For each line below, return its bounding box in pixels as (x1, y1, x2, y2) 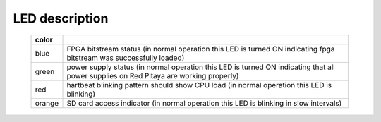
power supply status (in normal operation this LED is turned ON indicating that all (66, 62, 335, 72)
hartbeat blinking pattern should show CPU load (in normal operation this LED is (66, 80, 332, 90)
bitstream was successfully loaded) (66, 53, 185, 63)
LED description (13, 11, 109, 26)
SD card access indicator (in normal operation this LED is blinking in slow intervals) (66, 98, 342, 108)
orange (35, 98, 59, 108)
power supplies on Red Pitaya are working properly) (66, 71, 239, 80)
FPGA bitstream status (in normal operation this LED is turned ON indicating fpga (66, 44, 335, 54)
